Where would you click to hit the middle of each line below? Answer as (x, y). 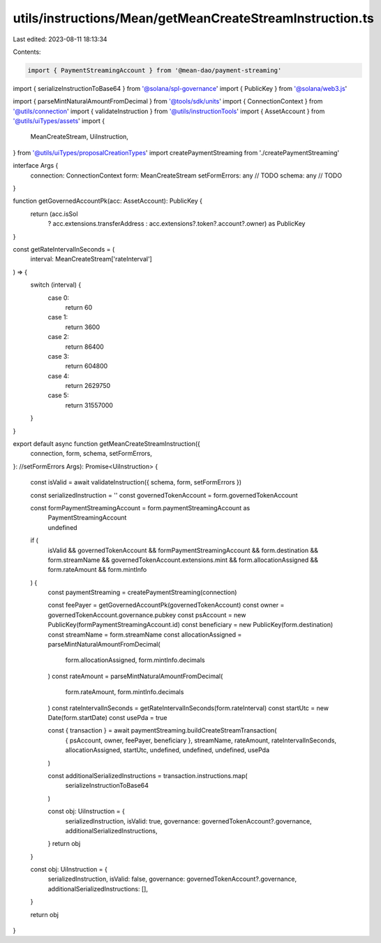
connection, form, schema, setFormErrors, (91, 454)
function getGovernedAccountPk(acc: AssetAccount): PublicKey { (107, 201)
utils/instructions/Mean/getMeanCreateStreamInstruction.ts (194, 18)
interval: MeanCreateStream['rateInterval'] (91, 259)
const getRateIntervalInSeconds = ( (64, 249)
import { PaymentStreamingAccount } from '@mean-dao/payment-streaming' (155, 70)
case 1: (58, 317)
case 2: (59, 337)
